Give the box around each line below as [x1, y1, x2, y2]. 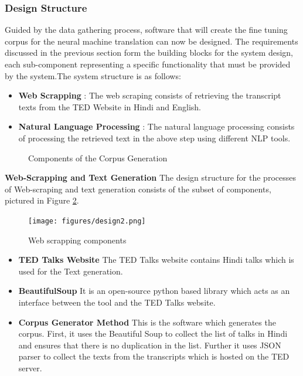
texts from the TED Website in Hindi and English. [18, 100, 202, 113]
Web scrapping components [28, 233, 127, 246]
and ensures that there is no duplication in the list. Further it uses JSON [18, 338, 281, 351]
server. [18, 361, 42, 374]
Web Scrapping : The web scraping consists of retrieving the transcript [18, 89, 281, 101]
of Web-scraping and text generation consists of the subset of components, [5, 182, 271, 195]
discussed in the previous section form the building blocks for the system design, [5, 46, 293, 59]
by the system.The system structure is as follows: [5, 69, 181, 82]
